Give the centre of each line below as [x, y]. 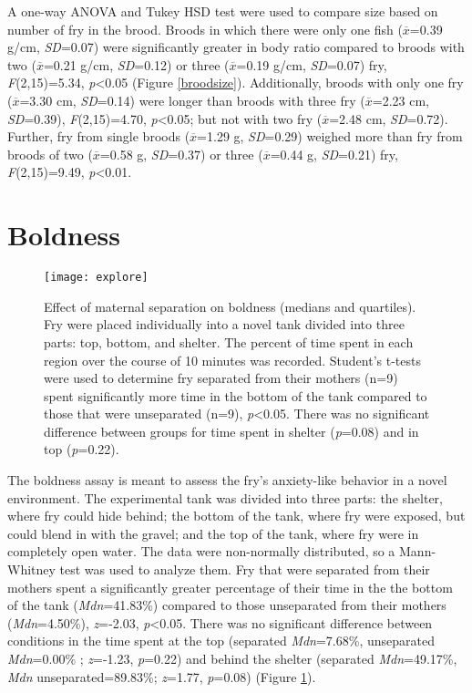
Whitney [31, 569]
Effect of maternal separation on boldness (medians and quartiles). [230, 306]
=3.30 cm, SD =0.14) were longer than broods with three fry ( [192, 100]
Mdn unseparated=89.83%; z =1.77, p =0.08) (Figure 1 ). [162, 676]
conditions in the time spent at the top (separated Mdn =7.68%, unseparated [221, 641]
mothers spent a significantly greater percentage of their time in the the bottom [230, 587]
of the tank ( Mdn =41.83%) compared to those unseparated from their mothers [227, 605]
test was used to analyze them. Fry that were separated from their [245, 569]
